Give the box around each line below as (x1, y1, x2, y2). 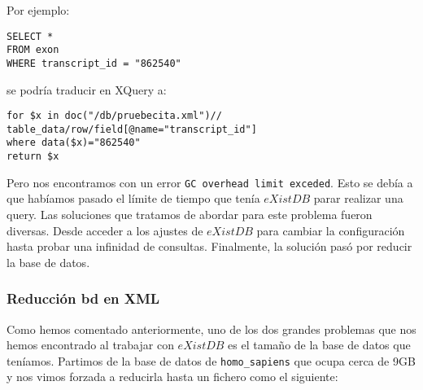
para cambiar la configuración (256, 221, 405, 239)
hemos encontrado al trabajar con (7, 336, 174, 353)
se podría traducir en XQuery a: (7, 81, 167, 98)
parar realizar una (313, 190, 403, 207)
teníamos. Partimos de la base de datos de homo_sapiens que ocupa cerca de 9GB (7, 352, 416, 369)
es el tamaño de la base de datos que (228, 336, 411, 353)
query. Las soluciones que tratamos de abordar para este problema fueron (7, 206, 373, 223)
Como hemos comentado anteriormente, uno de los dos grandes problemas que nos (7, 320, 416, 337)
